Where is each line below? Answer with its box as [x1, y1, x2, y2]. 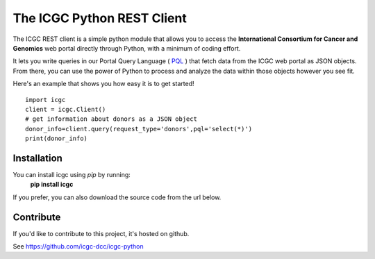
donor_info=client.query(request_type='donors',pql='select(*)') [25, 125, 253, 133]
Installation [12, 152, 62, 164]
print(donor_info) [25, 135, 88, 142]
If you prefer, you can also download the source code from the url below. [12, 193, 222, 201]
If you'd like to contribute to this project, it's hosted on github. [12, 229, 190, 237]
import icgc [25, 96, 66, 103]
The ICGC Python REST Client [12, 10, 187, 26]
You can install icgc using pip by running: [12, 170, 131, 178]
